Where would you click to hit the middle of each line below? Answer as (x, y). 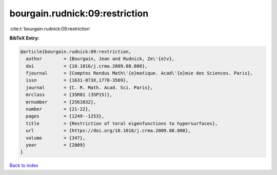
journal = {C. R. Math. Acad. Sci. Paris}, (90, 87)
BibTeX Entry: (24, 38)
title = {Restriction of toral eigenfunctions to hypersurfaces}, (122, 123)
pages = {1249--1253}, (65, 116)
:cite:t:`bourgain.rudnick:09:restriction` (50, 29)
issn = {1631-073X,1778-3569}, (77, 80)
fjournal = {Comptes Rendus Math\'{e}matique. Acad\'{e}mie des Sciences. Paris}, (140, 73)
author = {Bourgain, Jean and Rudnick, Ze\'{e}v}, (100, 59)
